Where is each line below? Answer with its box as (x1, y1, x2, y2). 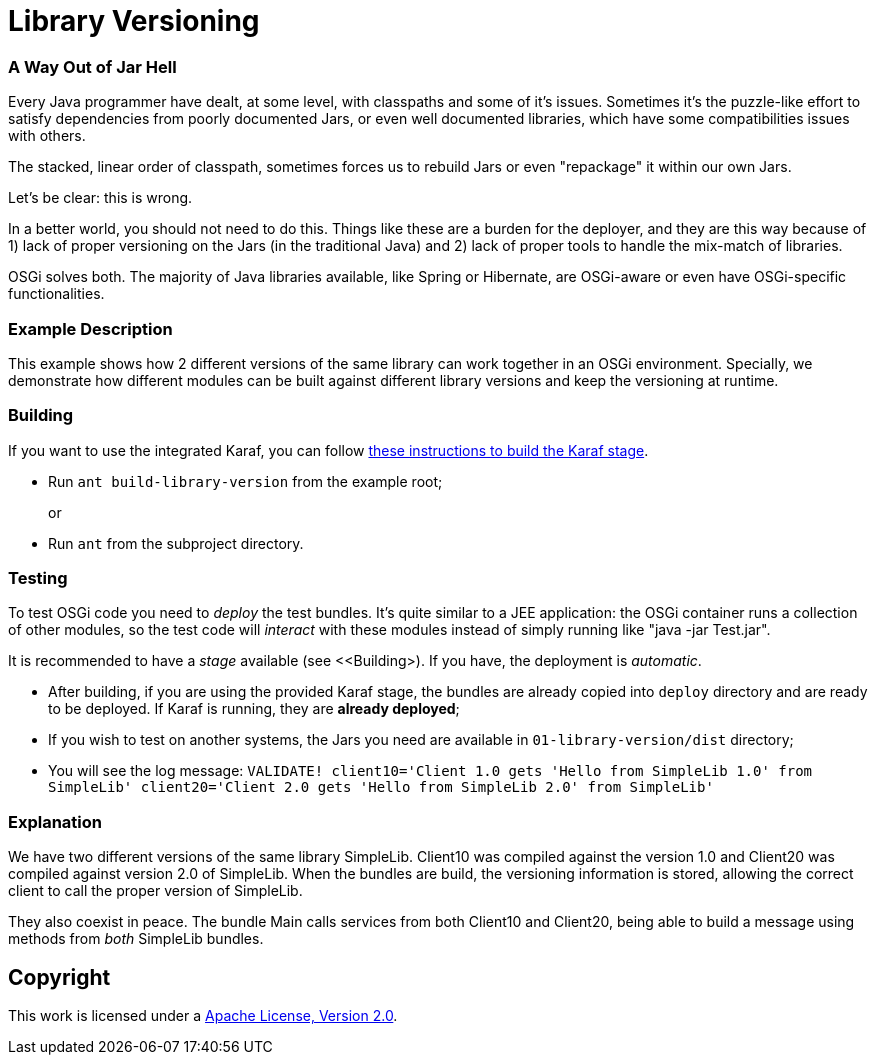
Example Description (8, 318, 173, 339)
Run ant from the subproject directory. (48, 534, 304, 552)
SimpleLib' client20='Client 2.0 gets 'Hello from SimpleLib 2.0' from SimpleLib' (48, 779, 714, 796)
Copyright (8, 964, 111, 990)
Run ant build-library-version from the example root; (48, 472, 443, 490)
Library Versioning (8, 4, 260, 38)
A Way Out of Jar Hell (8, 56, 177, 77)
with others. (8, 127, 86, 145)
